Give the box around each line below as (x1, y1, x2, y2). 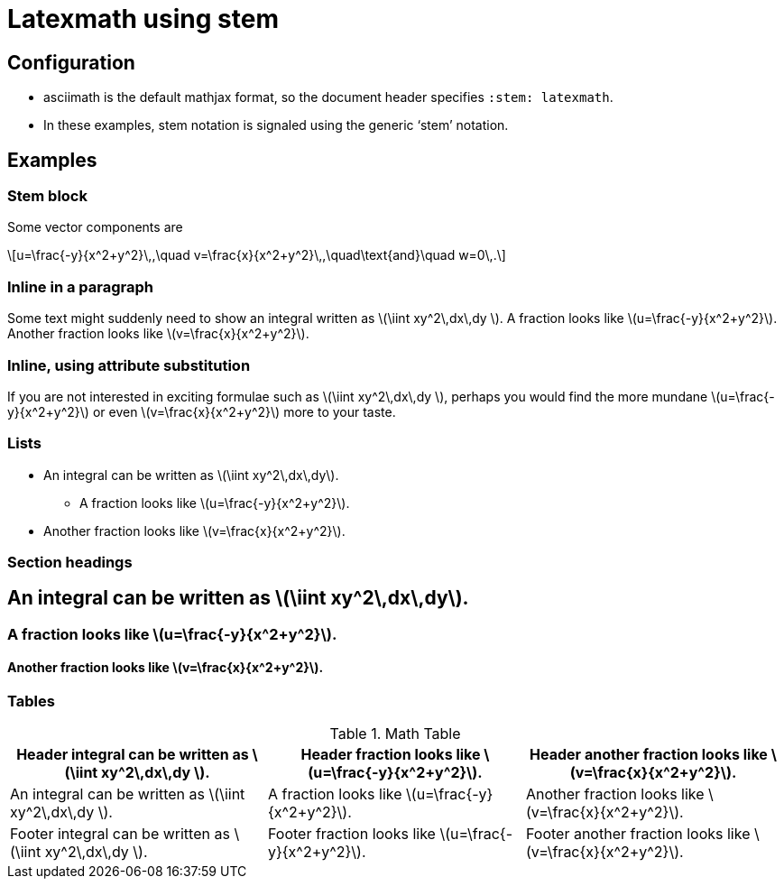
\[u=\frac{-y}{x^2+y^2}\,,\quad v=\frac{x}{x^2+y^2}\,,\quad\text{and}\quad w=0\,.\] (7, 247, 506, 263)
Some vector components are (7, 219, 183, 235)
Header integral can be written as (16, 745, 249, 764)
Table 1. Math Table (329, 724, 461, 743)
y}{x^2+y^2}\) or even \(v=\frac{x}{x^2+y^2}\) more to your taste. (7, 403, 396, 420)
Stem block (7, 187, 88, 206)
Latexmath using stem (7, 4, 279, 34)
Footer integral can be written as (10, 825, 230, 844)
